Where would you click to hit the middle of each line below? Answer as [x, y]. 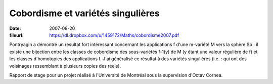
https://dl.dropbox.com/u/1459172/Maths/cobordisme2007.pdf [114, 35]
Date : [15, 28]
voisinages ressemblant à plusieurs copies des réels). [65, 66]
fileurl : [16, 35]
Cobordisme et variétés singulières [85, 13]
